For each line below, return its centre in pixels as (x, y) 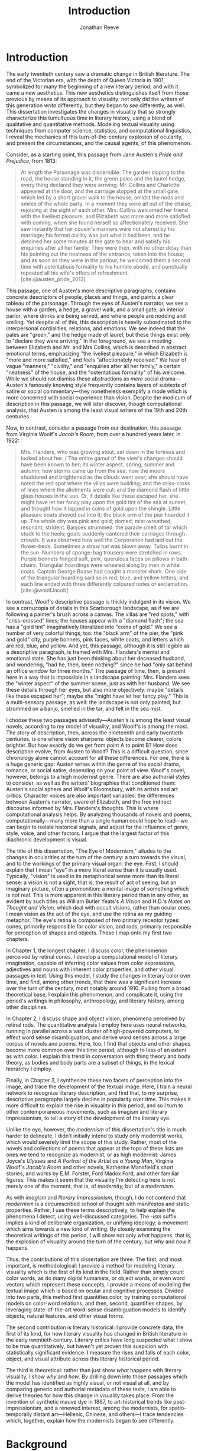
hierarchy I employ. (30, 1069)
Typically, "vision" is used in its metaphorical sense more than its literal (92, 876)
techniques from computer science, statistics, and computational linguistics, (99, 130)
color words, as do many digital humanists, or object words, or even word (95, 1278)
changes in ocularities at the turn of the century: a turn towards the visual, (96, 857)
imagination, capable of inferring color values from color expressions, (91, 963)
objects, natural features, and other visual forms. (65, 1315)
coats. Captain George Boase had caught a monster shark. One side (104, 571)
